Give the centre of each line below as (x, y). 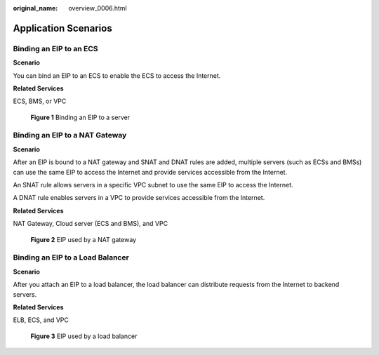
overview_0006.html (98, 8)
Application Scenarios (62, 28)
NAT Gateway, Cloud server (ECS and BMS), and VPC (91, 224)
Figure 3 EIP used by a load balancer (84, 336)
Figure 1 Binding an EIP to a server (80, 117)
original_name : (35, 8)
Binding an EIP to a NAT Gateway (70, 135)
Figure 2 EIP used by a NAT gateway (84, 239)
